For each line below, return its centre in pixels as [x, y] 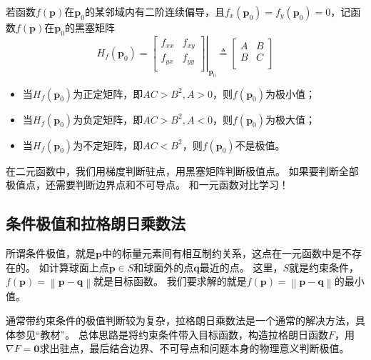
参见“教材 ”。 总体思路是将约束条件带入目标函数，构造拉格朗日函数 [172, 334]
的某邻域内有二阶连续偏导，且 [154, 11]
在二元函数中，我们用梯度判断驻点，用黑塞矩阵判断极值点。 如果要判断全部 [182, 170]
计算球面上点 [79, 267]
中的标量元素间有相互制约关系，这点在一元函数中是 [222, 252]
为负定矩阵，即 [108, 119]
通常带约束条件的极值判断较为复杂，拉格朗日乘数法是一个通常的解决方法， [181, 320]
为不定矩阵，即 [108, 145]
